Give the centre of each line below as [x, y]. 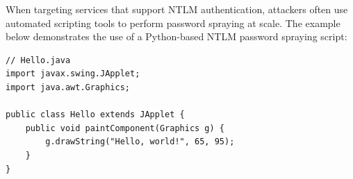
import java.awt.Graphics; [68, 87]
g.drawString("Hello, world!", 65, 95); [140, 142]
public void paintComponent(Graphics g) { [125, 128]
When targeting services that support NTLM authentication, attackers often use [177, 9]
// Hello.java [38, 60]
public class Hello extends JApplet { [95, 115]
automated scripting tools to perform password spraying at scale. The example [173, 23]
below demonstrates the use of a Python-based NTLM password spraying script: [176, 36]
